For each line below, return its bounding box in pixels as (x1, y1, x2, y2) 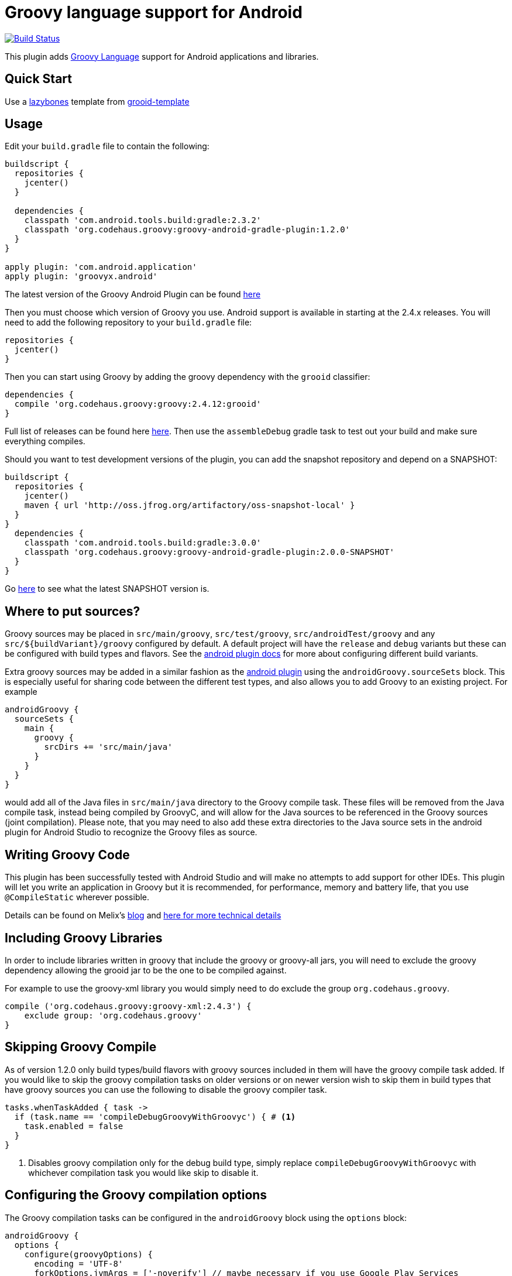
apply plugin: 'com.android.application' (5, 262, 197, 272)
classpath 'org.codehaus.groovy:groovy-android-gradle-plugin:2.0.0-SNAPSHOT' (24, 547, 394, 557)
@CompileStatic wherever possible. (5, 892, 150, 903)
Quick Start (5, 71, 72, 87)
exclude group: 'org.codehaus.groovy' (24, 1010, 202, 1020)
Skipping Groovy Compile (5, 1040, 157, 1055)
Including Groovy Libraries (5, 930, 163, 945)
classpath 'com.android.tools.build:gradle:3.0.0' (24, 538, 262, 548)
